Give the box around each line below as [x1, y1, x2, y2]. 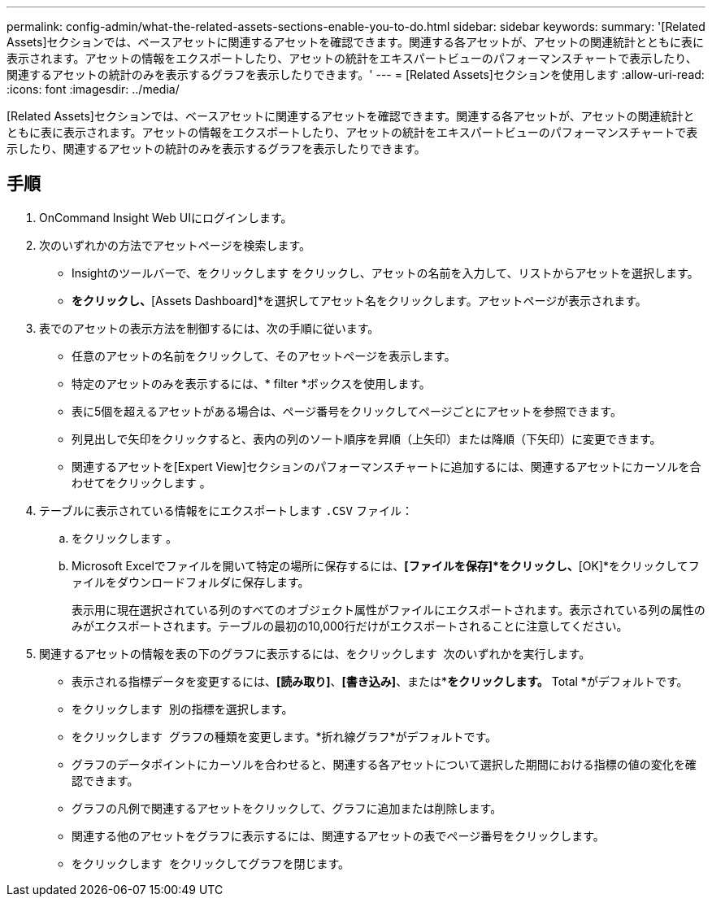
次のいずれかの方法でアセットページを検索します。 [39, 238, 311, 252]
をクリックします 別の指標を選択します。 [72, 701, 293, 716]
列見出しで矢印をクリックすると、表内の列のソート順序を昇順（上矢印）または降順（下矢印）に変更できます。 [72, 431, 662, 446]
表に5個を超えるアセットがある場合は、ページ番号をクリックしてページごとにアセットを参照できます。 [72, 404, 622, 418]
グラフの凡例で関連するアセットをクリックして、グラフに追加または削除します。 [72, 800, 502, 815]
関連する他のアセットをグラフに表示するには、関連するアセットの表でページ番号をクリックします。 [72, 828, 605, 843]
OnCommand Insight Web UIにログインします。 [39, 210, 293, 225]
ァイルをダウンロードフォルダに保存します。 [72, 574, 310, 589]
